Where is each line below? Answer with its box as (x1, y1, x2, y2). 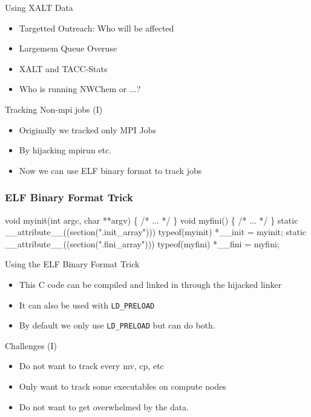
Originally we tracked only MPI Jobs (19, 123, 156, 136)
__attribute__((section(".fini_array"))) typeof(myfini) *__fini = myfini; (5, 237, 280, 250)
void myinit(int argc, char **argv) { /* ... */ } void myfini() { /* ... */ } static (5, 213, 298, 226)
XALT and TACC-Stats (19, 62, 108, 75)
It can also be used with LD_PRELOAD (19, 298, 155, 311)
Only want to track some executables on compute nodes (19, 380, 226, 393)
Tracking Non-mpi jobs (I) (5, 102, 103, 115)
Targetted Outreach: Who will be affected (19, 21, 174, 34)
